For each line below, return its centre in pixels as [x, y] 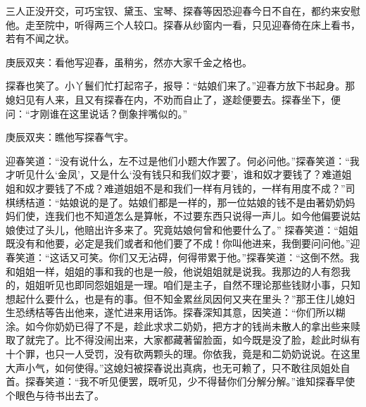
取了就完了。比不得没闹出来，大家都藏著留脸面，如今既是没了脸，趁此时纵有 [183, 340]
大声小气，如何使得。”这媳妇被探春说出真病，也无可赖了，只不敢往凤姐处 [173, 367]
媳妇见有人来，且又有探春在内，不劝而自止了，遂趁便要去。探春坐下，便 [173, 99]
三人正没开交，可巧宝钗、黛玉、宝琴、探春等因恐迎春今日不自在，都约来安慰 [183, 11]
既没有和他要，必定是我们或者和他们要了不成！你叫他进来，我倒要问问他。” [178, 243]
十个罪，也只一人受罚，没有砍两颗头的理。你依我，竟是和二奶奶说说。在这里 [183, 354]
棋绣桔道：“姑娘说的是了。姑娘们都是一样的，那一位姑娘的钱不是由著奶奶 [176, 202]
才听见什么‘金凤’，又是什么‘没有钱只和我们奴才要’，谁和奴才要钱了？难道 [174, 174]
